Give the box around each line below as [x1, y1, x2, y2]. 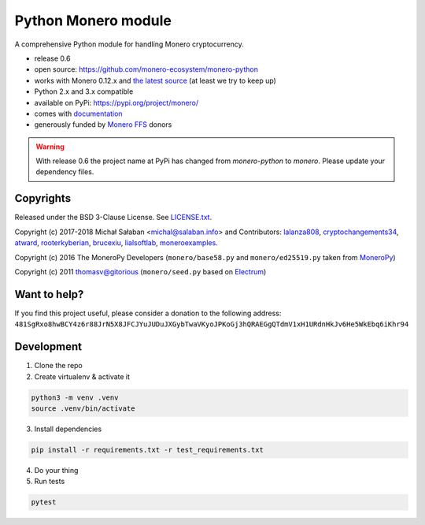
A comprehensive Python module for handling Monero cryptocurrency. [14, 39, 244, 49]
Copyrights [14, 192, 71, 205]
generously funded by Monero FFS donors [34, 120, 172, 129]
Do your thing [34, 465, 79, 475]
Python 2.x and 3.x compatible [34, 87, 134, 96]
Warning [35, 142, 65, 151]
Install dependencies [34, 424, 102, 434]
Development [14, 340, 83, 354]
